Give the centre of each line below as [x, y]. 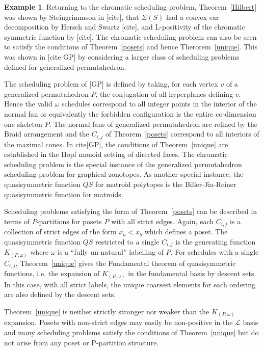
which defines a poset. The [186, 232]
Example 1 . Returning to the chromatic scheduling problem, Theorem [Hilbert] [130, 7]
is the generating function [216, 241]
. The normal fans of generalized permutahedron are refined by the [153, 124]
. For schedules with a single [215, 252]
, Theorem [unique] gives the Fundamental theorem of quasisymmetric [126, 263]
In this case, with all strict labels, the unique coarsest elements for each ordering [130, 284]
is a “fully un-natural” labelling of [111, 252]
